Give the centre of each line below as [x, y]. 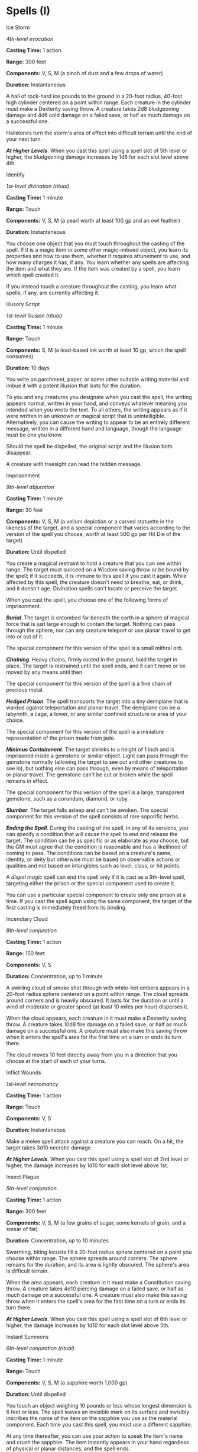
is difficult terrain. [27, 1271]
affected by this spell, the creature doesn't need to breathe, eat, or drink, [95, 582]
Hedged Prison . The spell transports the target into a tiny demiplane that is [97, 701]
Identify [15, 174]
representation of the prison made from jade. [61, 738]
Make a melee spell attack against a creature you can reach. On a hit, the [95, 1141]
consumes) [20, 356]
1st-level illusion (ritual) [34, 316]
